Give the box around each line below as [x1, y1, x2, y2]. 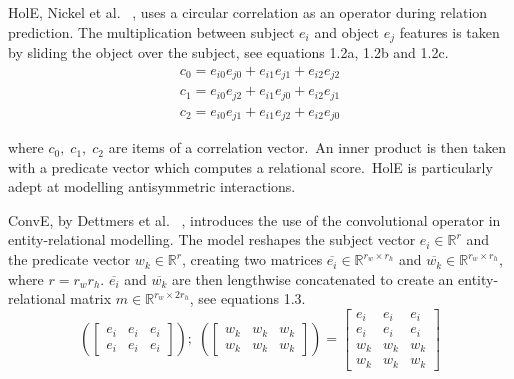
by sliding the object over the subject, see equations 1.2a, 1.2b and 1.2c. [8, 42, 449, 63]
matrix [70, 288, 112, 309]
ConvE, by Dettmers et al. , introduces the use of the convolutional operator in [8, 209, 501, 230]
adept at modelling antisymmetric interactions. [8, 176, 296, 197]
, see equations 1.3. [189, 288, 306, 309]
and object [314, 21, 379, 42]
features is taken [399, 21, 500, 42]
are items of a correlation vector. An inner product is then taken [108, 137, 507, 158]
